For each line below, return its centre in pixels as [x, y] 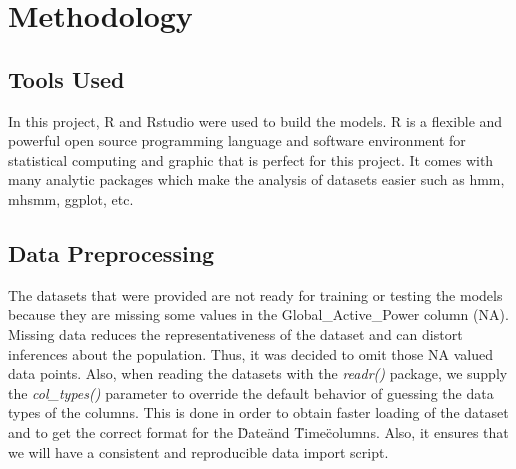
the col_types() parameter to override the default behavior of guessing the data [251, 392]
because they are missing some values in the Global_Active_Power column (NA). [258, 314]
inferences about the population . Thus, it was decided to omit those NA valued [250, 353]
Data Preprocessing [111, 252]
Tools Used [66, 78]
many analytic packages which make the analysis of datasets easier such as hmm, [256, 179]
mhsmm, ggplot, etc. [71, 198]
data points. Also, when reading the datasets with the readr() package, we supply [258, 373]
